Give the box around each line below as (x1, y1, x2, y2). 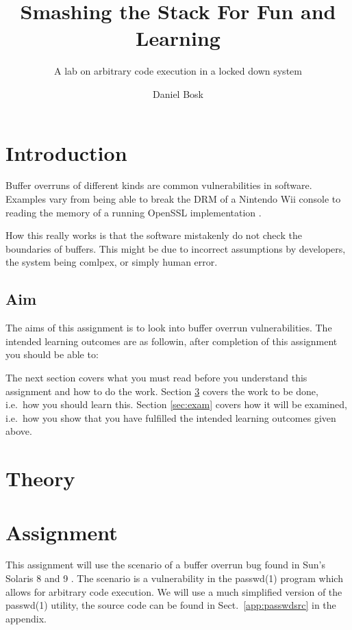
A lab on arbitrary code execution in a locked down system (54, 64, 302, 78)
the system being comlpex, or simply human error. (5, 255, 218, 269)
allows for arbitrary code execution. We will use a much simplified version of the (5, 584, 342, 598)
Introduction (5, 138, 127, 166)
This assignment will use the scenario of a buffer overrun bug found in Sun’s (5, 557, 325, 572)
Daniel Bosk (153, 86, 203, 101)
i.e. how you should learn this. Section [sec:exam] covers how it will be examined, (5, 397, 347, 412)
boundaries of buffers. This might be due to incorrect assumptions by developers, (5, 241, 346, 255)
